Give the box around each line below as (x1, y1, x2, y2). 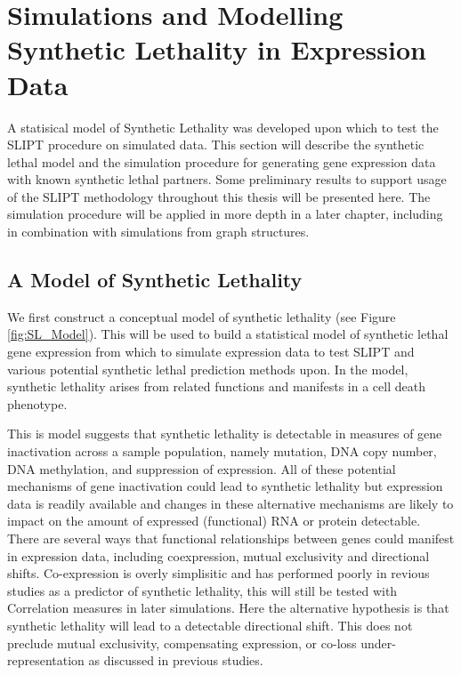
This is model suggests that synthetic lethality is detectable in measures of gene (7, 424, 442, 443)
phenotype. (7, 394, 68, 413)
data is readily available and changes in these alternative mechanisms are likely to (7, 494, 454, 512)
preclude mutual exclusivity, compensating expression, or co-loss (7, 633, 357, 652)
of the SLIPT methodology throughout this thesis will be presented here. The (7, 187, 431, 205)
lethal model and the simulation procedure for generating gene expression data (7, 152, 436, 171)
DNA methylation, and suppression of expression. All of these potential (7, 459, 396, 478)
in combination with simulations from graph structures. (7, 222, 310, 241)
